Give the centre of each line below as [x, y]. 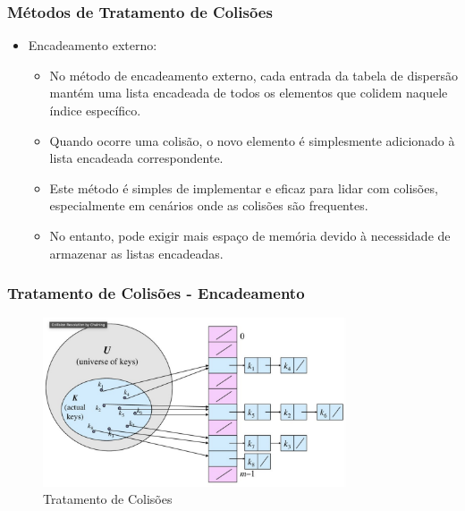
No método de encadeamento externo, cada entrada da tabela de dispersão [254, 75]
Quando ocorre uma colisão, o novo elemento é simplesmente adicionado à [252, 140]
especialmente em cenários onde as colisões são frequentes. [209, 205]
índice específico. [95, 110]
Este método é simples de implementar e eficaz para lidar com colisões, [244, 187]
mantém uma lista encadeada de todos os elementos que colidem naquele [249, 93]
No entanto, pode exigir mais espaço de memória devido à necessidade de [250, 235]
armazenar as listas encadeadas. [136, 253]
